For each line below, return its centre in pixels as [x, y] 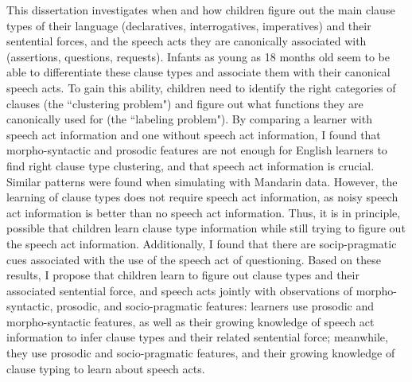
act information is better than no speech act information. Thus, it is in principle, [204, 212]
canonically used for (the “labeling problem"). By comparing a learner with [189, 119]
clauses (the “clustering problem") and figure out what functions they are [185, 103]
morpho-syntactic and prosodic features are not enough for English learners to [197, 150]
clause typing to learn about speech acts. [106, 368]
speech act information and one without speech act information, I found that [194, 134]
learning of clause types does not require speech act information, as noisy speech [202, 197]
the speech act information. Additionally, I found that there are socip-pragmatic [202, 243]
